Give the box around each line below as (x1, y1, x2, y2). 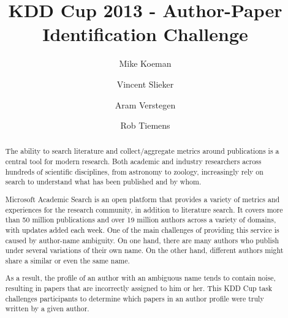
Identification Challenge (42, 21, 248, 47)
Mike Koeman (119, 57, 172, 70)
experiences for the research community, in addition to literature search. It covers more (5, 204, 283, 214)
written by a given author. (5, 303, 89, 314)
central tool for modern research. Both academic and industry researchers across (5, 156, 262, 167)
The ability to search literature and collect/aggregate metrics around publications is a (5, 146, 279, 156)
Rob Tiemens (120, 119, 170, 132)
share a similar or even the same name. (5, 255, 130, 265)
